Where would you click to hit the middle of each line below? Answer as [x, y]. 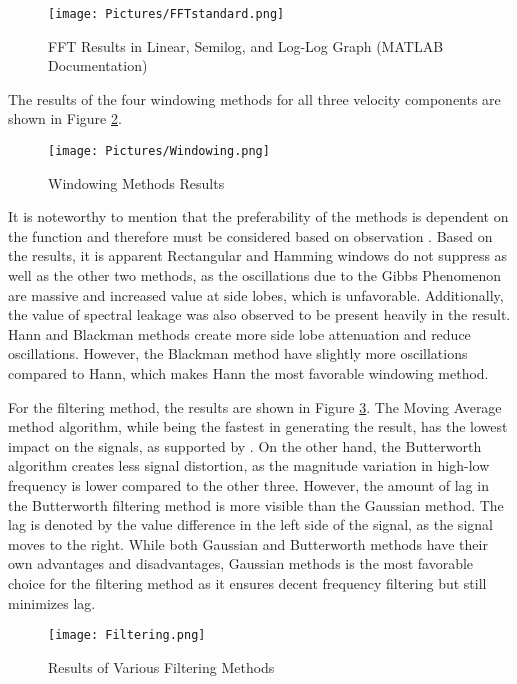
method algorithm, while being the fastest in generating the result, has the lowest [258, 426]
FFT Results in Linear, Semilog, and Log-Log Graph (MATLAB [246, 45]
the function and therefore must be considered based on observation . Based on [250, 235]
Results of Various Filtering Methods [161, 666]
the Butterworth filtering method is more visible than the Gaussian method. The [256, 504]
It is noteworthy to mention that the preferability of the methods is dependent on [258, 216]
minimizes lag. [52, 602]
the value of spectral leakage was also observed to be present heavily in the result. [259, 314]
